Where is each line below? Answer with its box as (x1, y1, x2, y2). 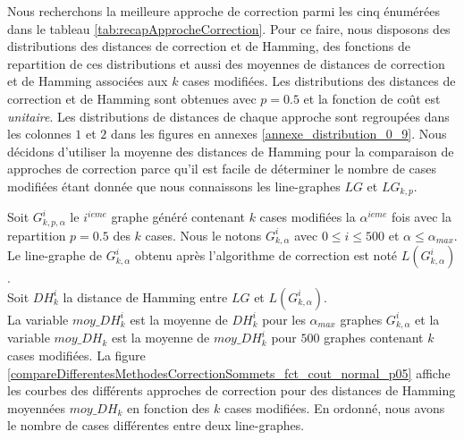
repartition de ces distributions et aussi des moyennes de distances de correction (7, 54, 445, 72)
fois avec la (391, 207, 451, 226)
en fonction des (127, 398, 210, 417)
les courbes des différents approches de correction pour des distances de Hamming (7, 381, 456, 400)
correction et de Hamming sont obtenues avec (7, 89, 257, 107)
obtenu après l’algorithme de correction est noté (134, 246, 398, 265)
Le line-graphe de (7, 246, 103, 265)
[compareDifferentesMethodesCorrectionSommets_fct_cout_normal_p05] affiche (7, 363, 451, 382)
